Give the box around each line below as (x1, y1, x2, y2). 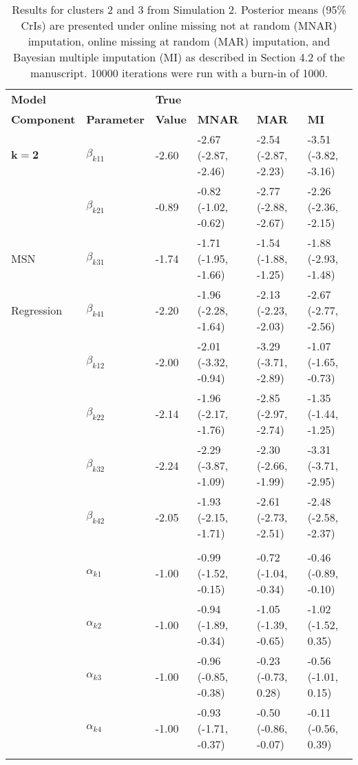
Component (11, 111, 76, 127)
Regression (11, 302, 63, 318)
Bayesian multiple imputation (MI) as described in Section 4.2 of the (13, 49, 345, 65)
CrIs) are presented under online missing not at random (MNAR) (21, 17, 337, 33)
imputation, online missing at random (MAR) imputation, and (28, 33, 330, 49)
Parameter (86, 111, 145, 127)
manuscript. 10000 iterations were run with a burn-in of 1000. (30, 65, 328, 81)
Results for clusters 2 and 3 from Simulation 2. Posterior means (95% (12, 1, 346, 17)
